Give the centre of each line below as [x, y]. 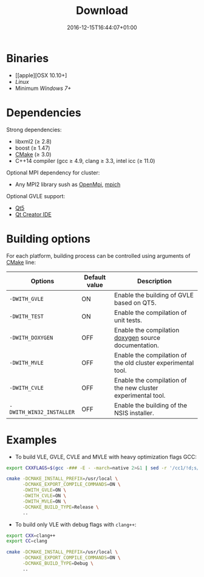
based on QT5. [135, 303]
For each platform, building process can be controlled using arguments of [98, 255]
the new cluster [136, 388]
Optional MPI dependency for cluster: [53, 172]
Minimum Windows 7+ [43, 88]
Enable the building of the [151, 405]
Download [102, 11]
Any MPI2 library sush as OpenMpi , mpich [68, 184]
